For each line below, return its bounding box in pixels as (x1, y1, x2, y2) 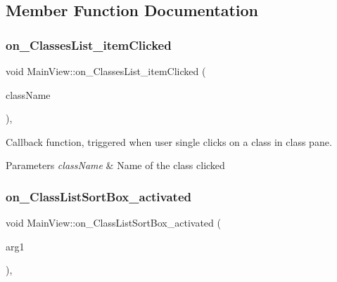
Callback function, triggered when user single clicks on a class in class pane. (6, 134, 332, 149)
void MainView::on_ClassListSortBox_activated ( (6, 215, 221, 230)
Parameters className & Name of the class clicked (6, 158, 225, 173)
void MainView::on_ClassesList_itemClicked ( (6, 64, 206, 78)
